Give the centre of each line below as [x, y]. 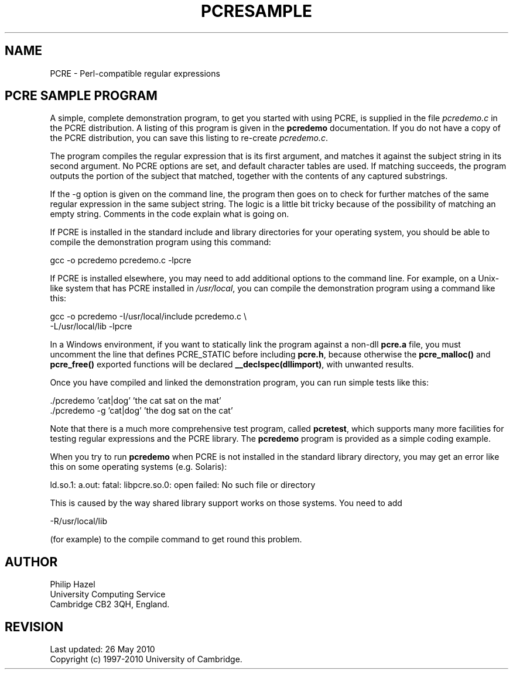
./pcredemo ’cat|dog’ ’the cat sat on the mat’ [136, 401]
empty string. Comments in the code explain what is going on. [170, 214]
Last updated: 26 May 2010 [102, 649]
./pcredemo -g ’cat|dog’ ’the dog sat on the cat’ [141, 411]
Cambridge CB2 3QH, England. [110, 604]
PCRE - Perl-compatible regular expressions [135, 73]
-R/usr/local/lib [78, 521]
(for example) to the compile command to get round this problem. [176, 539]
